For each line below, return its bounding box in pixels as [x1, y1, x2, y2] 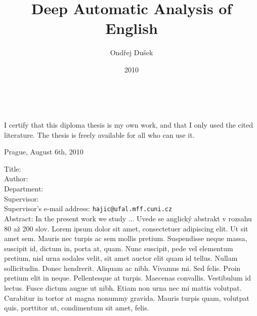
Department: [4, 183, 44, 194]
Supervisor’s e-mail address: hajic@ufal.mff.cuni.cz [4, 203, 173, 214]
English [105, 18, 158, 38]
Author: [4, 173, 28, 184]
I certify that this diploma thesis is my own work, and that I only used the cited [4, 120, 253, 130]
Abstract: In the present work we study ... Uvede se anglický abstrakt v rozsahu [4, 213, 252, 223]
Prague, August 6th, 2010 [4, 146, 83, 157]
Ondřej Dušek [110, 47, 153, 58]
